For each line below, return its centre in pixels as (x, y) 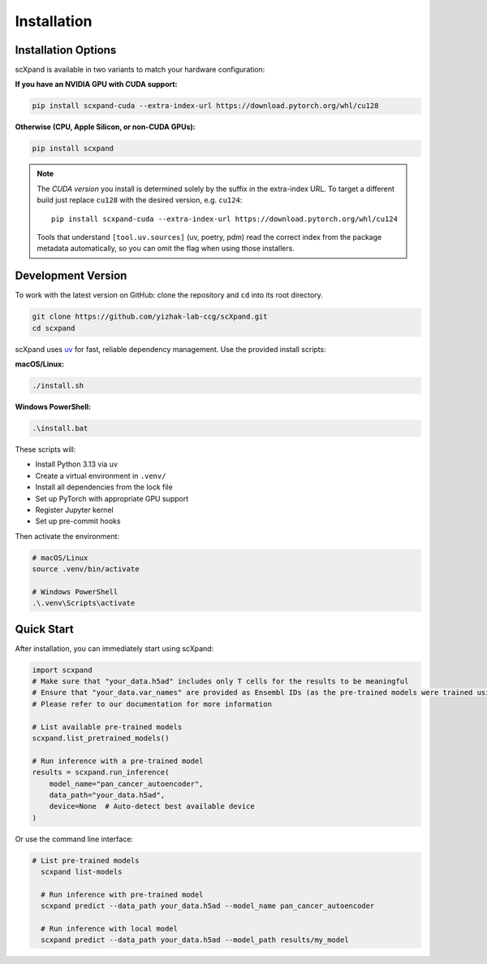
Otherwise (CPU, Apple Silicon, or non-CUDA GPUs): (105, 127)
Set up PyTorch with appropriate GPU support (112, 498)
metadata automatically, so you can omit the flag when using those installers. (166, 249)
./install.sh (58, 385)
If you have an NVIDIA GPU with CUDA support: (96, 85)
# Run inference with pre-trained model (122, 895)
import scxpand (62, 670)
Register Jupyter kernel (74, 510)
